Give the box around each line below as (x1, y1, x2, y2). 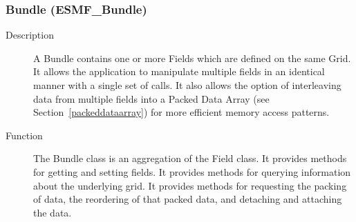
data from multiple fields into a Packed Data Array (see (33, 91, 270, 105)
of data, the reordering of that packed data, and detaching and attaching (33, 192, 342, 206)
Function (6, 128, 43, 142)
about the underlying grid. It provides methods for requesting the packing (33, 178, 347, 192)
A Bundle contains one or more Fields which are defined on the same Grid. (33, 50, 351, 65)
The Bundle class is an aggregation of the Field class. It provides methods (33, 151, 347, 165)
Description (6, 28, 54, 42)
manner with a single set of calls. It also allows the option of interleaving (33, 78, 341, 92)
